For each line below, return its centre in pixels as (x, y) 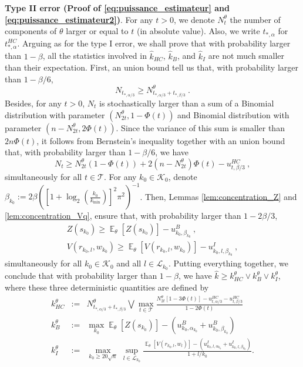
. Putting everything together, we (228, 263)
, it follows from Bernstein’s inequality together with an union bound (161, 140)
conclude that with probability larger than (81, 276)
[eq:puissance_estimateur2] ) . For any (79, 19)
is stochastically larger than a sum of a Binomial (187, 103)
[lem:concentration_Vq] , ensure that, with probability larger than (123, 215)
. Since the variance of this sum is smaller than (200, 127)
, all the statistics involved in (95, 56)
